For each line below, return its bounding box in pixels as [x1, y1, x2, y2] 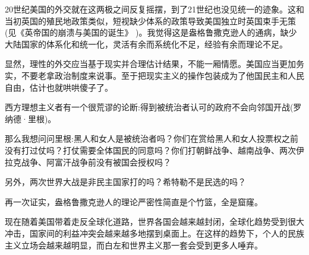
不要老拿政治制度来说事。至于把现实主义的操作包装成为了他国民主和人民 [21, 69, 304, 81]
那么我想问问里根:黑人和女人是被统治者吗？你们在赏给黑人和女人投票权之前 [5, 132, 298, 145]
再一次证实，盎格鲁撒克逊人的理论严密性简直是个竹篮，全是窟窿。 [5, 195, 263, 208]
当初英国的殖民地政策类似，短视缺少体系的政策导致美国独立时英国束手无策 [5, 14, 296, 27]
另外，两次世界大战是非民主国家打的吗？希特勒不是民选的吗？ [5, 176, 246, 188]
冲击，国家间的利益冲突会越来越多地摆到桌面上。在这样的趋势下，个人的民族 [5, 227, 304, 239]
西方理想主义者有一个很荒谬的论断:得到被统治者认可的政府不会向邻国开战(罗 [5, 101, 302, 113]
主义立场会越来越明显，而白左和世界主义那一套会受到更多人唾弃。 [5, 238, 263, 251]
